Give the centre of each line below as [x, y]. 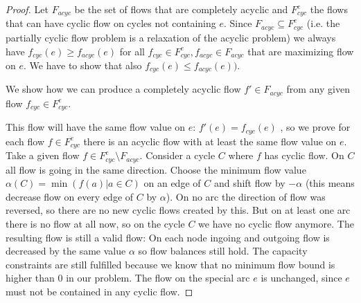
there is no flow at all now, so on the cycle [95, 224]
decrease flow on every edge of [70, 196]
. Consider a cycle [177, 155]
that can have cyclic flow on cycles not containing [111, 23]
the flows [329, 9]
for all [132, 51]
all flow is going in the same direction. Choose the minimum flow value [156, 169]
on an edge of [172, 183]
